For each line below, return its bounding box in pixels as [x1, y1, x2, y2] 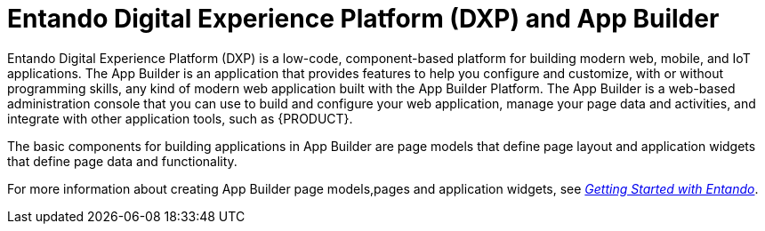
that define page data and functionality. [7, 153, 238, 169]
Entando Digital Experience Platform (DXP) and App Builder [7, 4, 720, 34]
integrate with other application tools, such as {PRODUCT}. [7, 110, 353, 126]
